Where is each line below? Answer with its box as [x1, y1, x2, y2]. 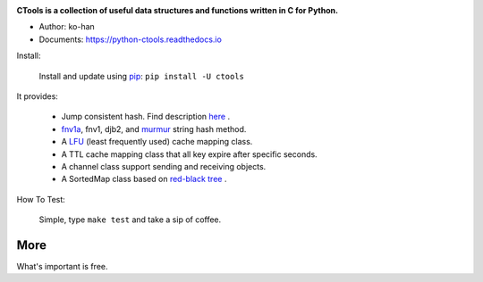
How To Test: [16, 194, 66, 204]
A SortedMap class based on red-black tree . [61, 174, 227, 185]
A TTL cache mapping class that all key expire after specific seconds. [61, 148, 318, 160]
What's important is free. [16, 261, 108, 271]
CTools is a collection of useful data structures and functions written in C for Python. [16, 5, 339, 15]
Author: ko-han [38, 21, 96, 32]
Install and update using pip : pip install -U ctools [38, 70, 245, 81]
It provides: [16, 90, 58, 102]
